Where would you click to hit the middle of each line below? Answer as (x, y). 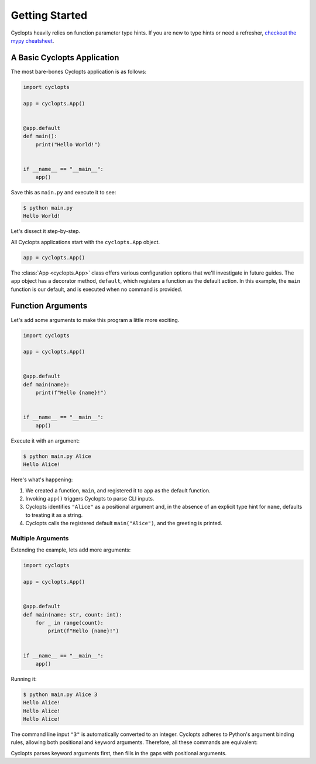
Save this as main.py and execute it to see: (63, 193)
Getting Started (49, 15)
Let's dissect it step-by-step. (46, 231)
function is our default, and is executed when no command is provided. (97, 289)
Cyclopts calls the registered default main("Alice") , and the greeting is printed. (124, 523)
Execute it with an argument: (45, 441)
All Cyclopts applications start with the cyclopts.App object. (85, 242)
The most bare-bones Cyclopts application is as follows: (79, 71)
